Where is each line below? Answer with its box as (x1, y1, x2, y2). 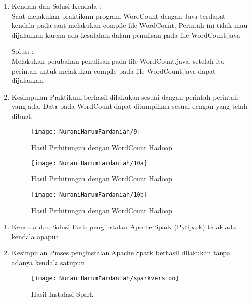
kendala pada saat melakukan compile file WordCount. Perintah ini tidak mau (11, 20, 248, 30)
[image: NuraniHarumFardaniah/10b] (31, 191, 148, 199)
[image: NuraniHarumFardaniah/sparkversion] (31, 275, 179, 282)
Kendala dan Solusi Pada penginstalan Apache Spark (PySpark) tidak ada (11, 222, 236, 232)
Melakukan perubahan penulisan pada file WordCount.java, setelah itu (11, 55, 224, 66)
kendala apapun (11, 231, 59, 241)
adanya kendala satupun (11, 257, 85, 268)
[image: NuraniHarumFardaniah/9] (31, 128, 140, 135)
